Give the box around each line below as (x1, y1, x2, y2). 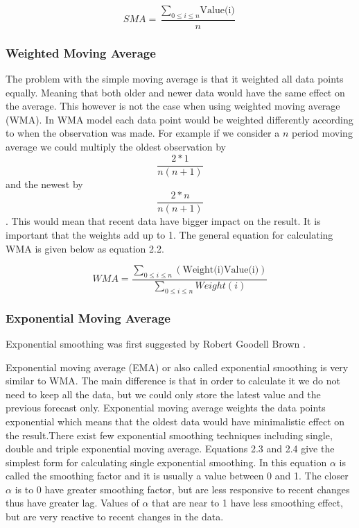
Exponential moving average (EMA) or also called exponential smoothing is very (6, 359, 349, 374)
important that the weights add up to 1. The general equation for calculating (6, 227, 333, 241)
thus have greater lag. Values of (6, 495, 139, 510)
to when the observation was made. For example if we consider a (6, 126, 280, 140)
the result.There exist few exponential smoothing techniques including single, (6, 427, 333, 442)
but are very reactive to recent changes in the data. (6, 509, 224, 524)
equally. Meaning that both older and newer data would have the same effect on (6, 85, 345, 99)
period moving (291, 126, 353, 140)
